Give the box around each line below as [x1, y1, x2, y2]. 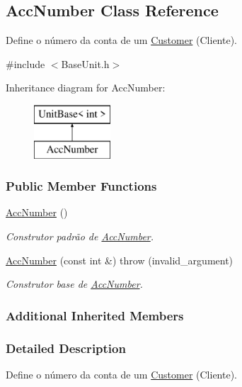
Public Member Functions [6, 177, 157, 195]
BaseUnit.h [61, 56, 110, 71]
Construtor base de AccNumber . [6, 276, 143, 291]
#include [6, 56, 45, 71]
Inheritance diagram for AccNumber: [6, 80, 166, 95]
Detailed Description [6, 339, 126, 357]
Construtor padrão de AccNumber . [6, 228, 154, 243]
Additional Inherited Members [6, 306, 184, 324]
